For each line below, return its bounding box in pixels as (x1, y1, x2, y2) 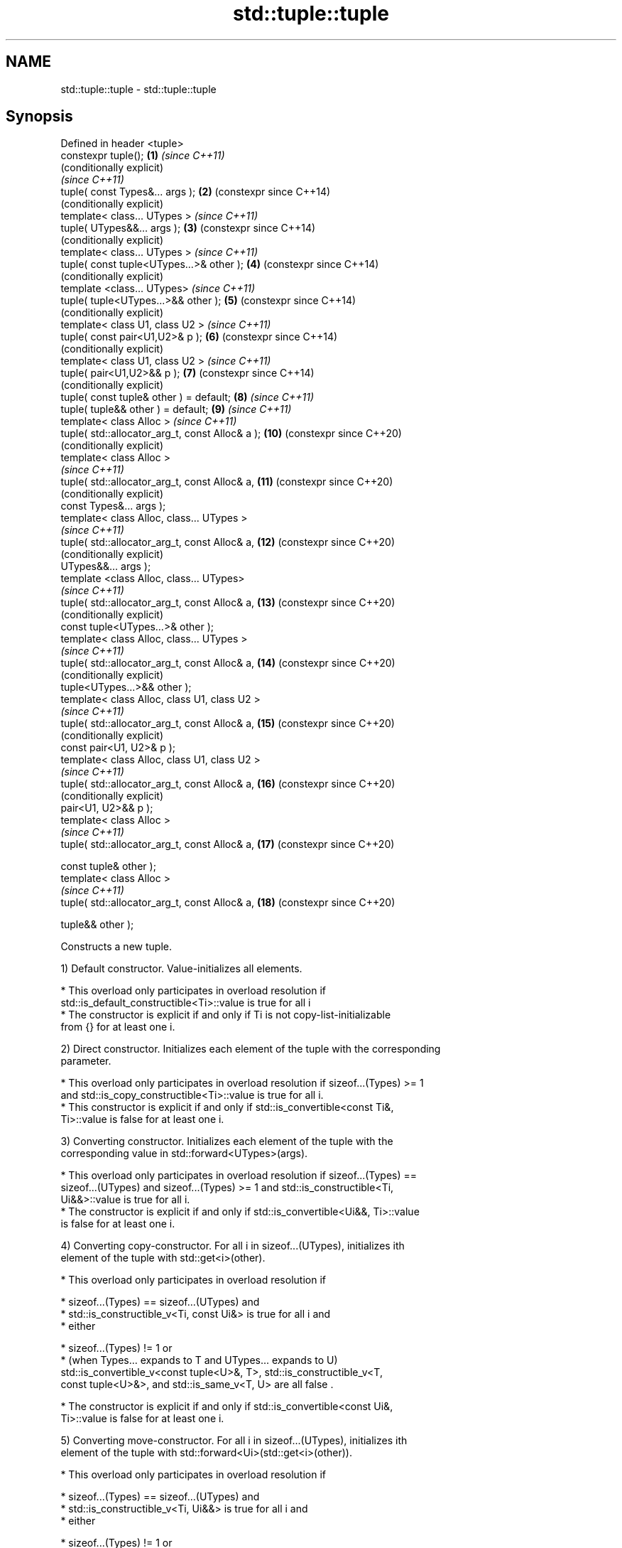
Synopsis (6, 107, 73, 126)
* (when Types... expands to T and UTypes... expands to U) (60, 1354, 338, 1367)
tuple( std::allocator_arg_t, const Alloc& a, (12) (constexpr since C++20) (60, 536, 395, 549)
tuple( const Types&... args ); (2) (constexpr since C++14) (60, 186, 331, 198)
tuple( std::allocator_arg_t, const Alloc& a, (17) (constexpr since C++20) (60, 838, 395, 851)
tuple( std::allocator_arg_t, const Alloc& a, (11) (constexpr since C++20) (60, 475, 393, 488)
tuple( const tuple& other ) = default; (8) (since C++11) (60, 391, 315, 404)
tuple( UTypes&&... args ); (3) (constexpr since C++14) (60, 222, 316, 235)
